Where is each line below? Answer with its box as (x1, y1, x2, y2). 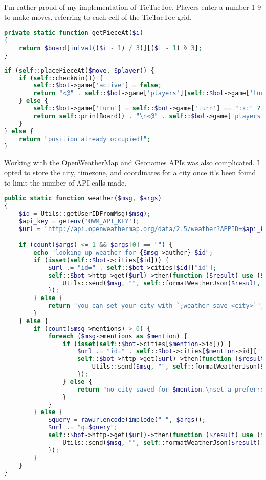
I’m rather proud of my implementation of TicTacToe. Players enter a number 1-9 (4, 2, 261, 12)
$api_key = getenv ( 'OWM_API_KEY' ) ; (18, 217, 140, 225)
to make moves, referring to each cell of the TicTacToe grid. (4, 11, 192, 22)
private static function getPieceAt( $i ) (4, 29, 144, 37)
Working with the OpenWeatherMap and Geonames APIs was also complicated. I (4, 157, 260, 168)
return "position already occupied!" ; (18, 135, 151, 143)
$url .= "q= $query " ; (48, 424, 118, 431)
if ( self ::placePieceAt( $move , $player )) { (4, 66, 154, 74)
